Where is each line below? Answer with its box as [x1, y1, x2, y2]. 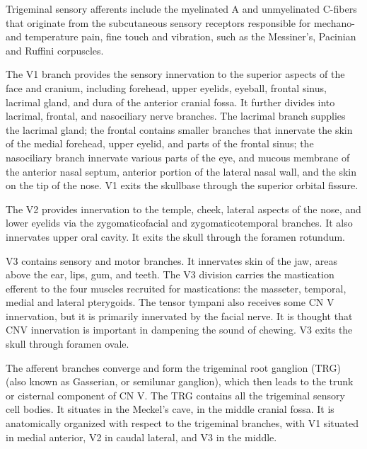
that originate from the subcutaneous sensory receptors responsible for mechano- [6, 15, 355, 30]
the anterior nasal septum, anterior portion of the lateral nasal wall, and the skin [6, 164, 357, 178]
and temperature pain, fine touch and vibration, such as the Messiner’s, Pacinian [6, 29, 356, 44]
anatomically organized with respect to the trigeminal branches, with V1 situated [6, 416, 359, 431]
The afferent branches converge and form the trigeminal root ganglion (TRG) [6, 360, 341, 375]
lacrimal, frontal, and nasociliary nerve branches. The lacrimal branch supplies [6, 108, 346, 123]
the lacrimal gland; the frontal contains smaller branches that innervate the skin [6, 122, 353, 137]
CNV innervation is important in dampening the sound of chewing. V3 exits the [6, 322, 353, 337]
